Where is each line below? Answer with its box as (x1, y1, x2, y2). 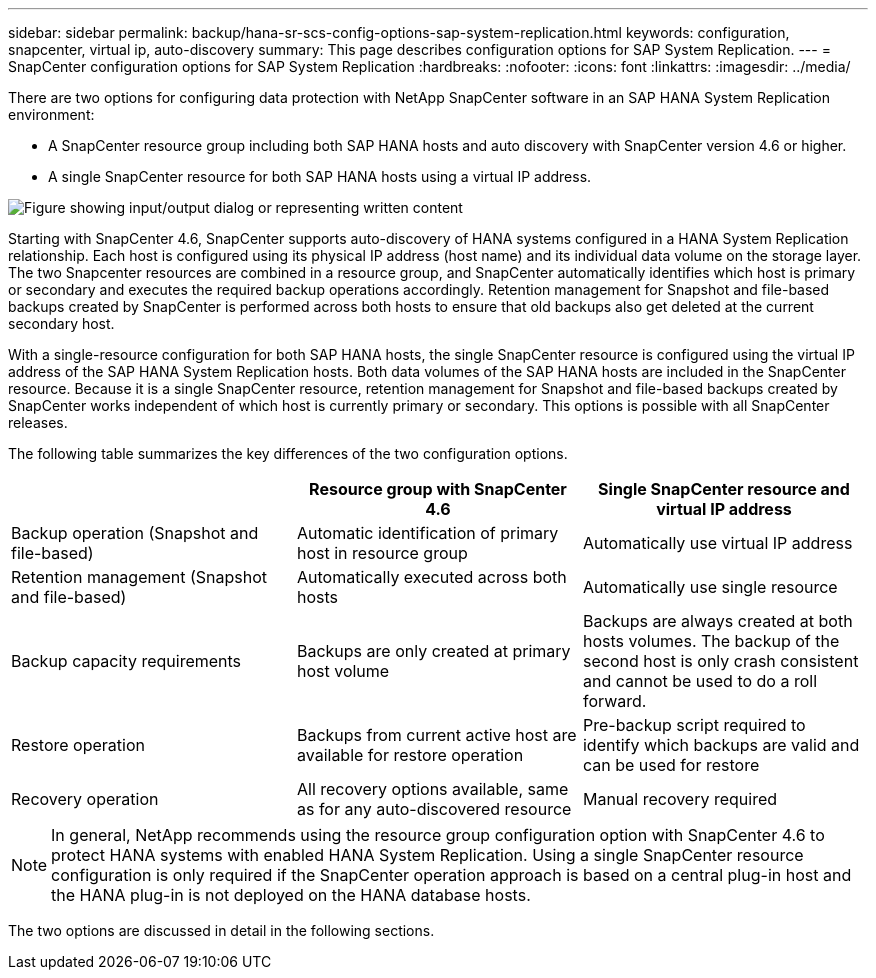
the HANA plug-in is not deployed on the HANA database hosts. (51, 885, 531, 905)
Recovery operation (11, 789, 159, 809)
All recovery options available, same (296, 779, 569, 799)
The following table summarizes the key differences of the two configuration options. (8, 445, 568, 462)
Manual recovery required (582, 789, 778, 809)
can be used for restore (582, 755, 760, 775)
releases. (8, 414, 68, 431)
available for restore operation (296, 745, 524, 765)
